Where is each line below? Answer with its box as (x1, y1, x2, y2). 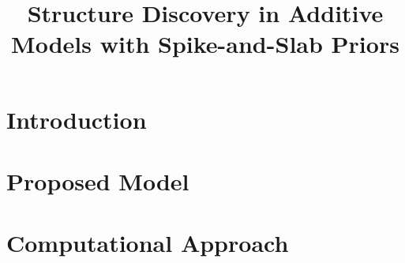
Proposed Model (6, 164, 189, 197)
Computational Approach (6, 227, 289, 259)
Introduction (6, 103, 147, 135)
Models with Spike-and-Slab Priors (11, 28, 399, 60)
